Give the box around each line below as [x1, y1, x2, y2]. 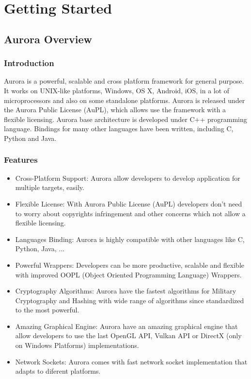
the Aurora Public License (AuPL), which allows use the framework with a [4, 104, 226, 115]
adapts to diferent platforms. [15, 366, 101, 376]
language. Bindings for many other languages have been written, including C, [4, 123, 234, 134]
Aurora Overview [4, 31, 92, 46]
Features [4, 154, 38, 166]
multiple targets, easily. [15, 182, 84, 192]
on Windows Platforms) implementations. [15, 340, 139, 350]
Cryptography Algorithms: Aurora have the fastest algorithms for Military [15, 286, 236, 296]
